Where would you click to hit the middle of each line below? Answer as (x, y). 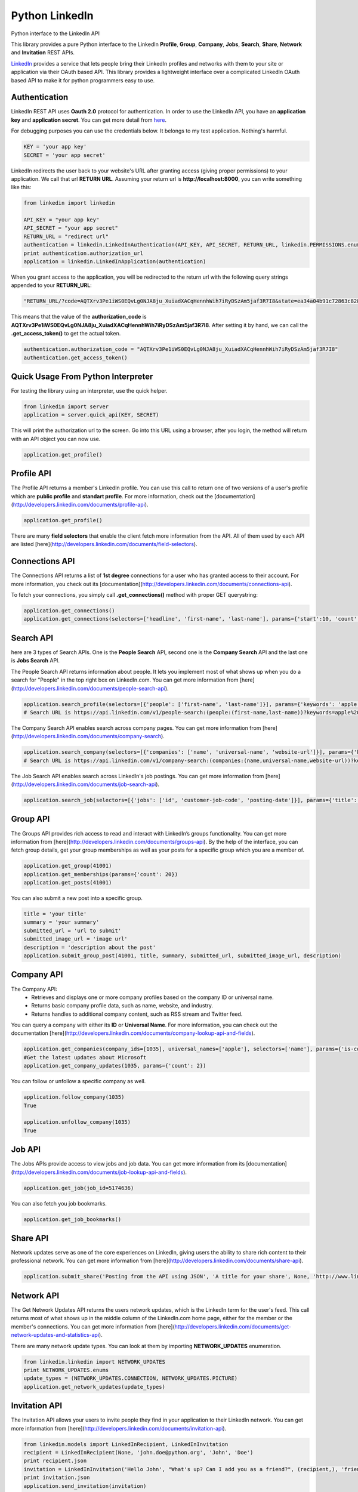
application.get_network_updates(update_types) (94, 1387)
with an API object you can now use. (56, 439)
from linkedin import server (66, 407)
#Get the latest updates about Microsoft (85, 1057)
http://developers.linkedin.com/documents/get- (233, 1326)
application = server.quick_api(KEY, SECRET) (91, 415)
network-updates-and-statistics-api (55, 1335)
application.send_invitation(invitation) (85, 1486)
